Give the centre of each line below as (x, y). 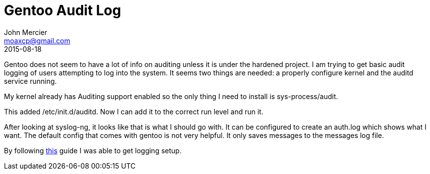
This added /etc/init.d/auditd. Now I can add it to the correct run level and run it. (134, 111)
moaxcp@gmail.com (37, 40)
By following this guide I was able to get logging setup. (93, 150)
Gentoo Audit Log (63, 10)
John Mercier (26, 32)
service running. (30, 81)
